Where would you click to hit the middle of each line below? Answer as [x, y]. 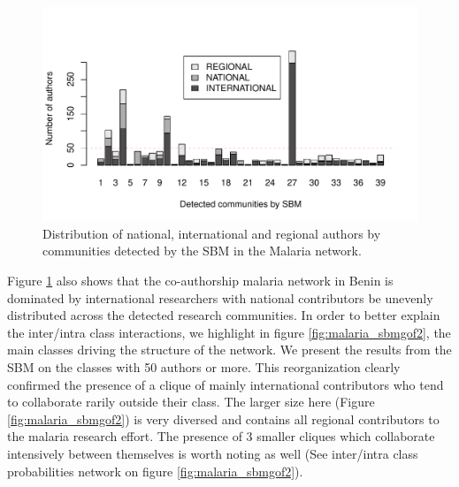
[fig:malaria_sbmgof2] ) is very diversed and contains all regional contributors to [223, 419]
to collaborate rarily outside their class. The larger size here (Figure [191, 402]
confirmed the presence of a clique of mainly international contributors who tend [226, 384]
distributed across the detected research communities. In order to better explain [224, 315]
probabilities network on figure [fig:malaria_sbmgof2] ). [155, 471]
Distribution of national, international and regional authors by [212, 233]
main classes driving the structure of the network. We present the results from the [229, 350]
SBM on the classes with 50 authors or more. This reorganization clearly [204, 366]
